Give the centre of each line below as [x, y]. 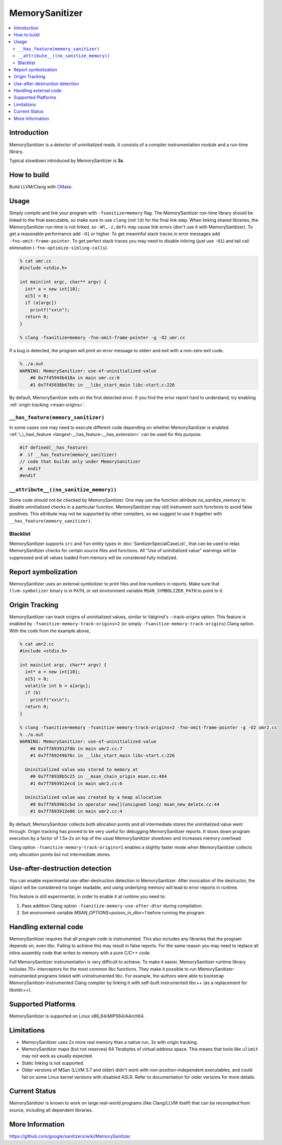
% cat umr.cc [36, 261]
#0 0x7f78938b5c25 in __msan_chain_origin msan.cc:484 [98, 777]
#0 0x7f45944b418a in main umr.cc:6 [75, 378]
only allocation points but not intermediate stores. [60, 854]
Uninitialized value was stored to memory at [81, 769]
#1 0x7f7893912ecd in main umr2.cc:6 [76, 783]
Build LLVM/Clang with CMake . [41, 187]
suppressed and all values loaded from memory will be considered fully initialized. [93, 558]
